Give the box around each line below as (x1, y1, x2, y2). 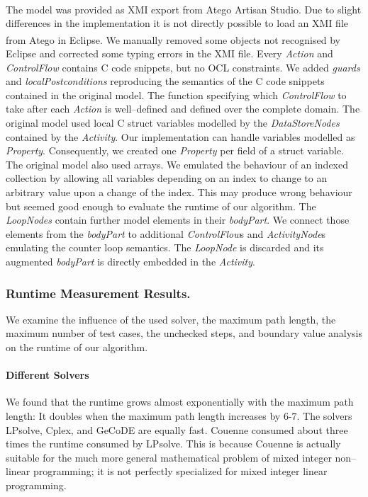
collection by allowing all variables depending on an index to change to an (6, 171, 328, 185)
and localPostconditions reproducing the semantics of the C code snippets (6, 74, 325, 88)
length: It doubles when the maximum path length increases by (6, 408, 281, 423)
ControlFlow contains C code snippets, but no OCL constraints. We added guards (6, 59, 360, 74)
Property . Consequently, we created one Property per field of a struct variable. (6, 143, 345, 158)
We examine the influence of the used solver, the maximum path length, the (6, 312, 336, 326)
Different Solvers (6, 367, 89, 382)
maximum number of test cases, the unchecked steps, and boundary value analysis (6, 326, 363, 341)
